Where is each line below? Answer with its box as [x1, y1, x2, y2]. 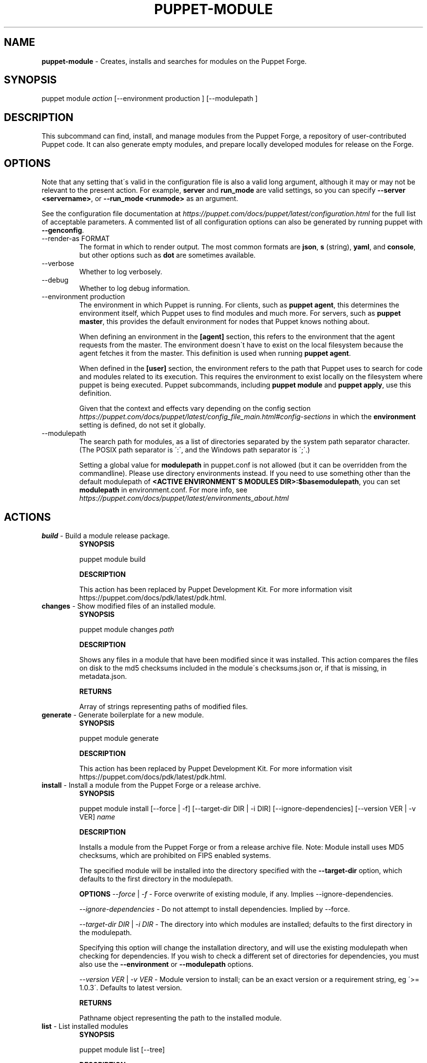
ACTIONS [4, 511, 51, 523]
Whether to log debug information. [79, 284, 190, 293]
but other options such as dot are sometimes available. [79, 251, 256, 260]
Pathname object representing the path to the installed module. [79, 1013, 282, 1022]
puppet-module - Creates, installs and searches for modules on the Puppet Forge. [41, 57, 307, 65]
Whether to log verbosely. [79, 267, 162, 276]
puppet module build [79, 554, 146, 563]
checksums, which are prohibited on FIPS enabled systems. [79, 851, 271, 859]
